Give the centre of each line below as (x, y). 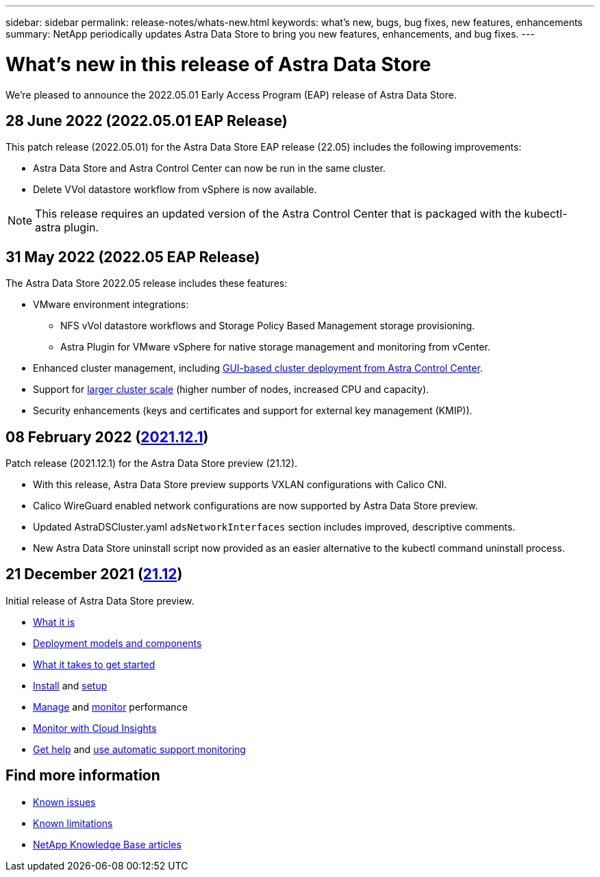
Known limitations (73, 823)
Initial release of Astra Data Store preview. (100, 600)
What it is (54, 622)
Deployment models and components (117, 643)
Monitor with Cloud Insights (95, 728)
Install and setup (70, 685)
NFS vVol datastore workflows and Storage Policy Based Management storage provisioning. (268, 326)
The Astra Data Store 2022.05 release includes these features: (147, 283)
